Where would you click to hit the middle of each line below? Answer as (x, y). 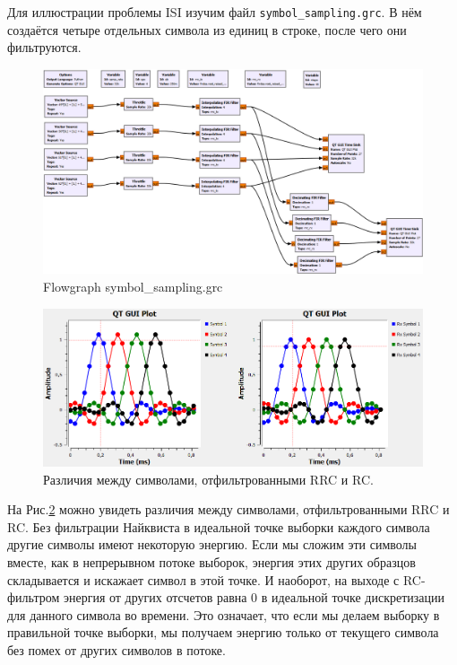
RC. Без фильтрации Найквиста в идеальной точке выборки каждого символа (219, 526)
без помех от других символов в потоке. (116, 650)
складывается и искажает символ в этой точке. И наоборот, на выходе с (203, 579)
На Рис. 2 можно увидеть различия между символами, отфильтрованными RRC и (228, 509)
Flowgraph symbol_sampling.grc (133, 286)
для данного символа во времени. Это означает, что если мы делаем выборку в (224, 614)
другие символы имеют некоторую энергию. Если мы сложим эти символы (212, 544)
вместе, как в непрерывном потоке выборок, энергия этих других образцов (211, 562)
